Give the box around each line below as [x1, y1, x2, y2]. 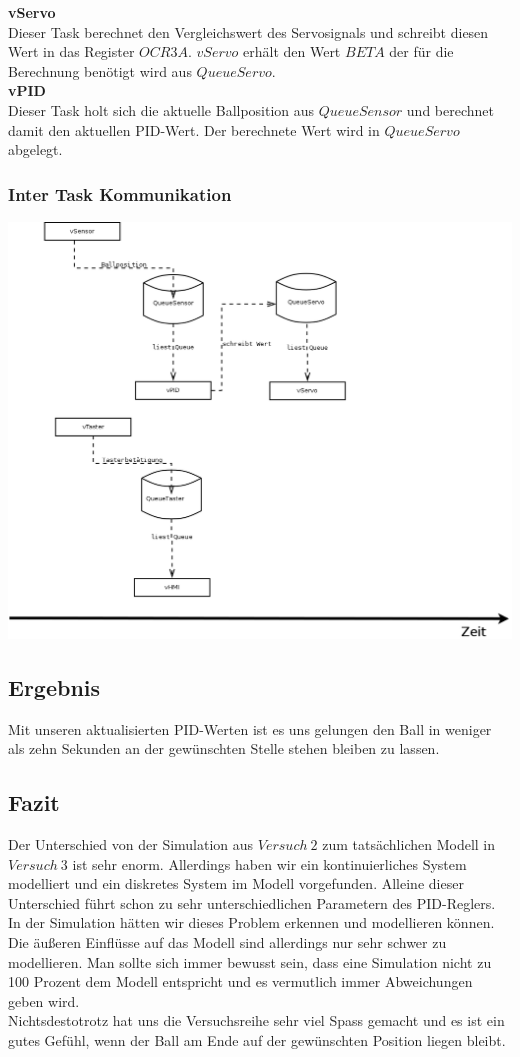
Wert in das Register [8, 41, 135, 62]
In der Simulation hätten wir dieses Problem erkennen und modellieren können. [8, 912, 495, 933]
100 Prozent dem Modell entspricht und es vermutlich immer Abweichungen [8, 971, 473, 992]
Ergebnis [8, 671, 101, 702]
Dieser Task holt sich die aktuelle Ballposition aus [8, 99, 315, 120]
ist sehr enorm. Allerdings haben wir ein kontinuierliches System [72, 853, 467, 874]
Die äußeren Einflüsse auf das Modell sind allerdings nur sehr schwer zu [8, 932, 447, 952]
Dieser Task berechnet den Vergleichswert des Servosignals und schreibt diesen [8, 21, 489, 42]
